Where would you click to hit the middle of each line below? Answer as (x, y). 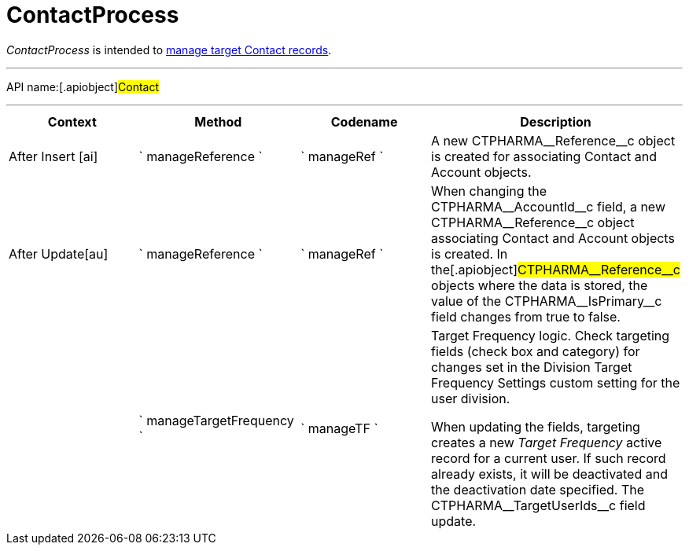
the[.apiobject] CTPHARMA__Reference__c (556, 269)
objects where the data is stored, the (540, 285)
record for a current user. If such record (549, 458)
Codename (364, 121)
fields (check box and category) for (536, 351)
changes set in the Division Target (532, 367)
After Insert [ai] (53, 156)
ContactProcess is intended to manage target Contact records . (169, 50)
